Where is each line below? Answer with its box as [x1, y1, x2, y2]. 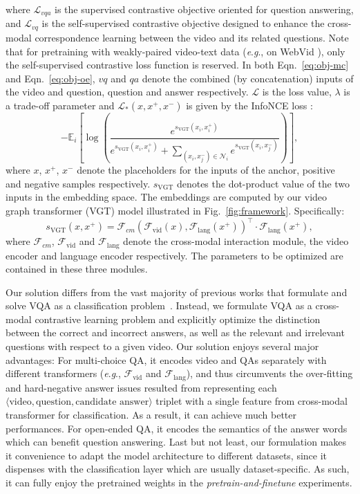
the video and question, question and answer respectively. [6, 84, 249, 99]
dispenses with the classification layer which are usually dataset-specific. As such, [6, 461, 350, 476]
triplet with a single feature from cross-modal [155, 394, 348, 408]
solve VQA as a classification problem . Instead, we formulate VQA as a [6, 298, 312, 313]
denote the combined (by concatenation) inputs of [142, 71, 354, 85]
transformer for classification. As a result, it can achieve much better [6, 407, 296, 421]
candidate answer [75, 397, 149, 408]
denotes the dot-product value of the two [176, 176, 350, 190]
